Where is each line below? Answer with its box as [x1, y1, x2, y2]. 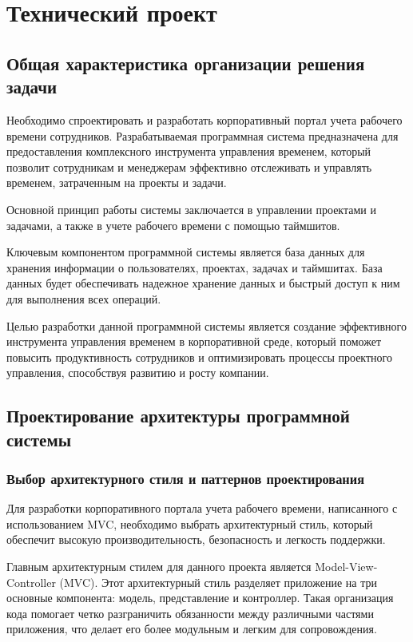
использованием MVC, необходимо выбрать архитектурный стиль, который [6, 515, 373, 532]
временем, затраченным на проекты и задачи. [6, 174, 227, 191]
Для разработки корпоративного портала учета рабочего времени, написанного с [6, 500, 398, 517]
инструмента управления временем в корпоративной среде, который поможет [6, 333, 382, 350]
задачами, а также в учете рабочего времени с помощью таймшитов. [6, 216, 340, 233]
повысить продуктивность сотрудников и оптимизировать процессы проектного [6, 348, 392, 365]
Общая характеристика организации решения [6, 50, 365, 75]
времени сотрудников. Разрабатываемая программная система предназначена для [6, 127, 399, 144]
